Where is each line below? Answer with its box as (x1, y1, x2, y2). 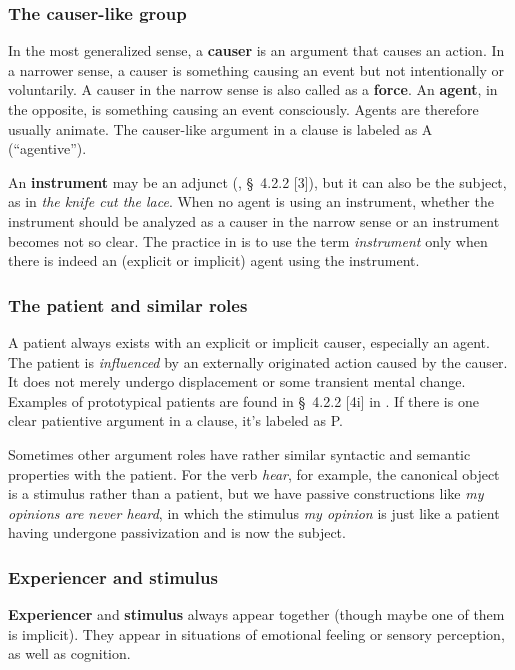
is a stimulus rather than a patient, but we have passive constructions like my (8, 483, 484, 504)
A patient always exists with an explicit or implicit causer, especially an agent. (8, 331, 490, 352)
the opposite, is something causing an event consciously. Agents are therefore (8, 99, 479, 119)
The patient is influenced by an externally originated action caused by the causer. (8, 351, 508, 372)
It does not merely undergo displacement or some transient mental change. (8, 371, 466, 392)
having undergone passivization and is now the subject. (8, 522, 346, 543)
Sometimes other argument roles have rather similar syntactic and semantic (8, 443, 471, 464)
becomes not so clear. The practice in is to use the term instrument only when (8, 230, 488, 251)
